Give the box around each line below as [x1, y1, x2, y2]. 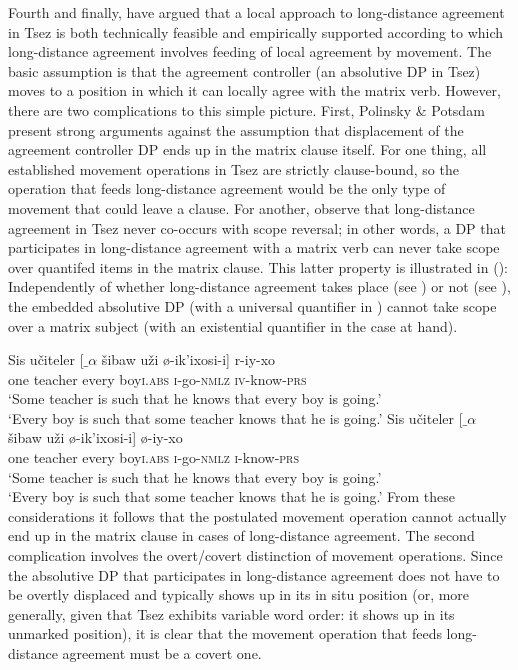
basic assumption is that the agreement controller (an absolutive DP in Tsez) [8, 60, 481, 81]
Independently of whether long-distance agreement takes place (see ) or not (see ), [8, 276, 511, 297]
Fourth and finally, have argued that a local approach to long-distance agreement [8, 2, 505, 22]
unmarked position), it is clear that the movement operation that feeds [8, 623, 442, 644]
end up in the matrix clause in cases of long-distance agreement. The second [8, 525, 475, 546]
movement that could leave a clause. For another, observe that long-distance [8, 197, 475, 218]
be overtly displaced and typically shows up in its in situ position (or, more [8, 584, 470, 605]
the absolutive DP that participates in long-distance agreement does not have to [8, 564, 500, 585]
